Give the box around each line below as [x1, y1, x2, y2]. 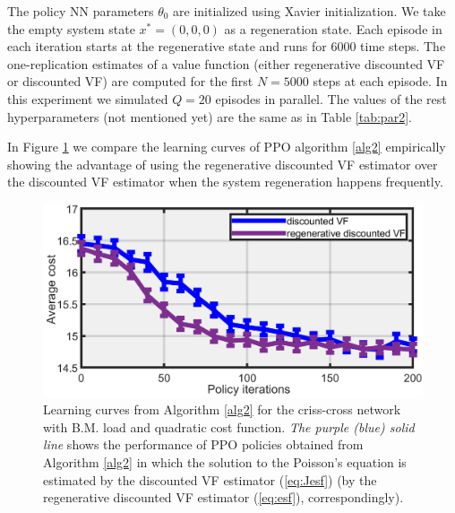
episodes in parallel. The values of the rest [215, 89, 447, 108]
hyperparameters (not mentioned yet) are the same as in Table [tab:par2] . [7, 107, 412, 126]
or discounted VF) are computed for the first [7, 72, 253, 91]
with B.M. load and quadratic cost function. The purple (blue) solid [43, 417, 415, 436]
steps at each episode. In [313, 72, 448, 91]
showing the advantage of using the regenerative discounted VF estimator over [7, 154, 438, 173]
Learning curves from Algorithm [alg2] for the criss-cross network [43, 400, 401, 419]
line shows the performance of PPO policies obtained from [43, 435, 364, 454]
